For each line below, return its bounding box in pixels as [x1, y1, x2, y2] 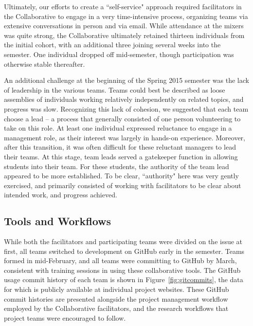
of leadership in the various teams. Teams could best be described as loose [4, 84, 225, 95]
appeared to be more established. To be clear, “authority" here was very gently [4, 171, 239, 181]
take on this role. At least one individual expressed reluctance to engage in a [4, 123, 232, 133]
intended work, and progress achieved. [4, 190, 117, 200]
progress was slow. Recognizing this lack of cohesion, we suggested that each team [4, 103, 249, 114]
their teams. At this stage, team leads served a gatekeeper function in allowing [4, 151, 238, 161]
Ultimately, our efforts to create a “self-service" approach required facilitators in [4, 1, 242, 11]
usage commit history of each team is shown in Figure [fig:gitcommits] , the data [4, 274, 243, 285]
